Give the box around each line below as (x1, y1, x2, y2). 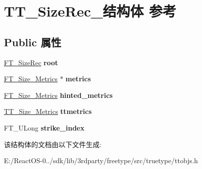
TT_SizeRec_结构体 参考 (4, 1, 177, 21)
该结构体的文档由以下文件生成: (4, 139, 101, 149)
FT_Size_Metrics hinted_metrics (4, 90, 113, 100)
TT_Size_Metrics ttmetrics (4, 106, 92, 116)
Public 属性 (4, 34, 61, 49)
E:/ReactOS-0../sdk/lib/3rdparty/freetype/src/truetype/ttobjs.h (4, 155, 198, 166)
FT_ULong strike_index (4, 122, 84, 132)
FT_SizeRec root (4, 57, 58, 67)
